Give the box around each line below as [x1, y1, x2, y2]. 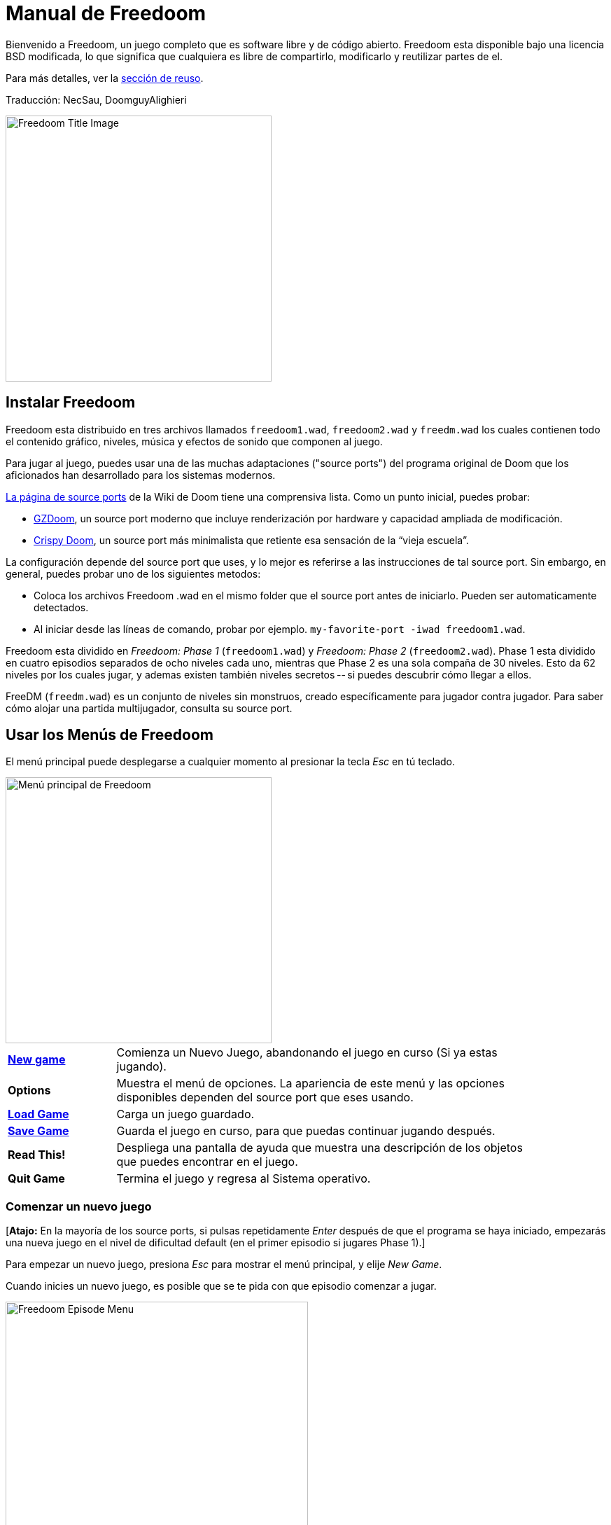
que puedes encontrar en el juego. [116, 1155, 298, 1169]
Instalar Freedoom [6, 394, 136, 412]
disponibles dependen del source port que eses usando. [116, 1090, 414, 1105]
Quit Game [8, 1171, 65, 1186]
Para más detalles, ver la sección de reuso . [6, 71, 204, 84]
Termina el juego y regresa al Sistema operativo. [116, 1171, 371, 1186]
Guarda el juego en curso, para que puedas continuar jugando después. [116, 1124, 496, 1138]
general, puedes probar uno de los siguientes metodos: [6, 567, 261, 580]
